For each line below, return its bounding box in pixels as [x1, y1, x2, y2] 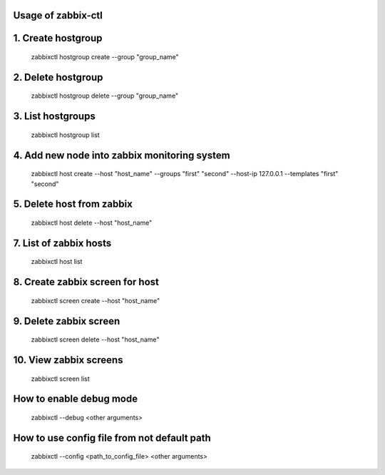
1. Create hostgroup [13, 32, 103, 44]
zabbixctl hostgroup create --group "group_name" [31, 53, 180, 61]
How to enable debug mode [13, 393, 138, 405]
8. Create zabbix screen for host [13, 276, 160, 288]
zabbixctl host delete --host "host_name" [31, 218, 153, 228]
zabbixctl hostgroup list [31, 131, 100, 139]
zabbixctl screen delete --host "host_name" [31, 335, 160, 344]
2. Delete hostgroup [13, 71, 103, 83]
